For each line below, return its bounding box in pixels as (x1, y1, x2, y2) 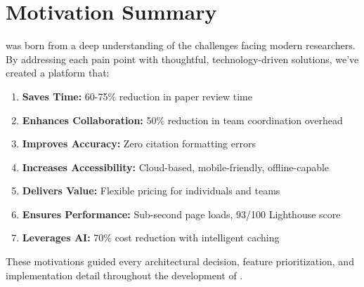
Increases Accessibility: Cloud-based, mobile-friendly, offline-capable (22, 159, 330, 174)
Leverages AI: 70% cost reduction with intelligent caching (22, 230, 280, 245)
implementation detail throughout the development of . (6, 267, 243, 282)
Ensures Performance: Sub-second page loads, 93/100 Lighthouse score (22, 206, 341, 221)
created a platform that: (6, 65, 110, 80)
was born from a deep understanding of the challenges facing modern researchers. (6, 38, 356, 53)
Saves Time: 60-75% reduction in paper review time (22, 88, 252, 103)
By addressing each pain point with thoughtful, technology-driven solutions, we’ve (6, 51, 359, 66)
